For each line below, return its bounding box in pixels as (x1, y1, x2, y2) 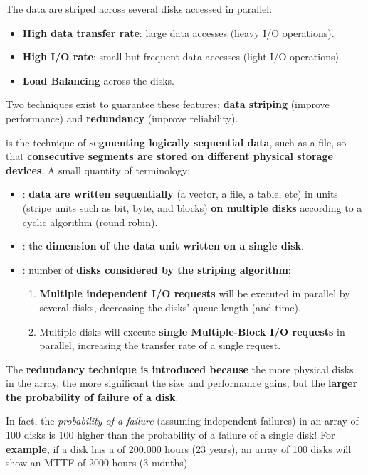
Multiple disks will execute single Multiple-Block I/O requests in (39, 324, 345, 338)
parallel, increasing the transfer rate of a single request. (39, 338, 281, 353)
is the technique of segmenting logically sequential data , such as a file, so (6, 134, 347, 149)
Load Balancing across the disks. (22, 73, 174, 87)
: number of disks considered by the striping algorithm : (22, 262, 291, 277)
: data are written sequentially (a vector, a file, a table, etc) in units (22, 186, 338, 201)
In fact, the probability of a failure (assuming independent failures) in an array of (6, 413, 359, 428)
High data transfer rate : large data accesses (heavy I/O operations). (22, 25, 335, 40)
